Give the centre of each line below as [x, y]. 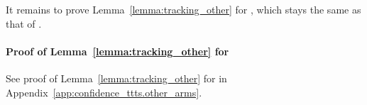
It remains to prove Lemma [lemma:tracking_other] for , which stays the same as [183, 9]
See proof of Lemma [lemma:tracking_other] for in [116, 78]
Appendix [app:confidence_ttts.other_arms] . [104, 92]
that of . [24, 23]
